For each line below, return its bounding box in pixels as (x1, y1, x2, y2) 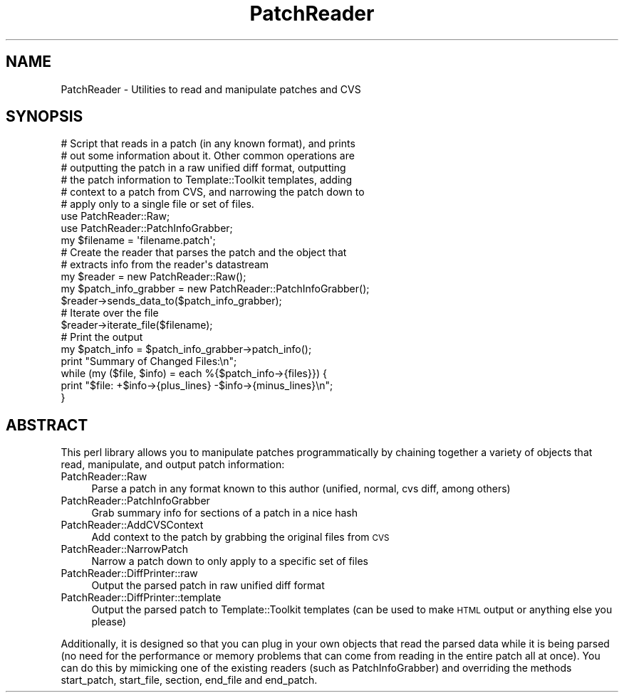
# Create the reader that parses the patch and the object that (61, 246, 347, 259)
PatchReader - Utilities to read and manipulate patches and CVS (61, 83, 361, 95)
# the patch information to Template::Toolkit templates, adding (61, 174, 353, 186)
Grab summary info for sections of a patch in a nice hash (91, 507, 358, 519)
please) (91, 615, 127, 628)
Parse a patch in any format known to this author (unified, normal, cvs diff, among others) (91, 482, 511, 495)
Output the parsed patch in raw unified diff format (91, 579, 325, 592)
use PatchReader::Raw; (61, 210, 170, 223)
